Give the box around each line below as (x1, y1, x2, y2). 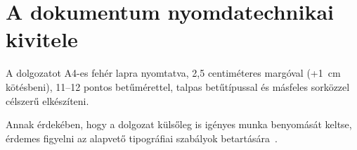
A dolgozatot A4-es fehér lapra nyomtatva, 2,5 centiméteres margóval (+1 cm (6, 65, 341, 80)
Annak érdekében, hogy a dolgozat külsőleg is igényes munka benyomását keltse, (6, 117, 352, 132)
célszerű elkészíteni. (6, 93, 89, 108)
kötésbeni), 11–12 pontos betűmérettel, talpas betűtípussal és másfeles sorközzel (6, 79, 350, 94)
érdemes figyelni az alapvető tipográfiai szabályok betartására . (6, 130, 278, 145)
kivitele (6, 25, 78, 54)
